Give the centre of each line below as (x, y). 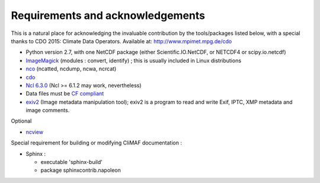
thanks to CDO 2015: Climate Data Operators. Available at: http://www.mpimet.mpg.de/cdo (121, 41)
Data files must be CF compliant (65, 94)
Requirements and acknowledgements (108, 15)
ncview (35, 132)
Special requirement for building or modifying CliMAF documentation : (96, 143)
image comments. (48, 110)
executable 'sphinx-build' (72, 162)
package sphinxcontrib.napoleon (81, 170)
